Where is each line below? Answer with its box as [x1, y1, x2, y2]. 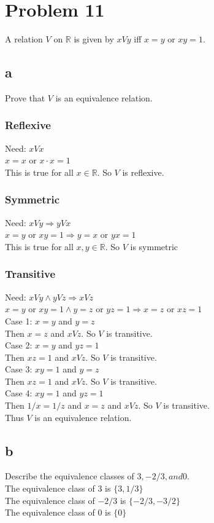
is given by [74, 33, 114, 45]
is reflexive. [122, 165, 164, 178]
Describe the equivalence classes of [5, 470, 134, 482]
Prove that [5, 91, 45, 104]
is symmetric [130, 240, 178, 253]
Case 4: [5, 387, 32, 399]
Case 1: [5, 314, 32, 327]
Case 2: [5, 339, 32, 352]
